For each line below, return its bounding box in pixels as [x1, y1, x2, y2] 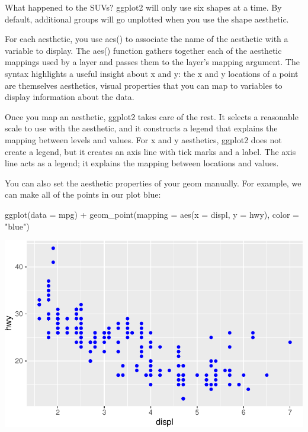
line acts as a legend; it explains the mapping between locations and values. [5, 157, 279, 169]
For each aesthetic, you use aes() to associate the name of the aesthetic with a [5, 33, 288, 45]
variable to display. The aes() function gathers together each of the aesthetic [5, 44, 282, 56]
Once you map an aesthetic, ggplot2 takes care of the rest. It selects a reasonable [5, 110, 299, 122]
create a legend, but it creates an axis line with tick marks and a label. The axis [5, 145, 296, 157]
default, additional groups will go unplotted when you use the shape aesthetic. [5, 12, 289, 25]
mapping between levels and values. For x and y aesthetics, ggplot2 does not [5, 133, 282, 146]
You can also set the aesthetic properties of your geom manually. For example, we [5, 176, 301, 189]
